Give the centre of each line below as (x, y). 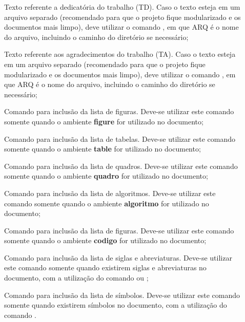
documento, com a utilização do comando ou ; (76, 278)
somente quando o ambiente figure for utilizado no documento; (104, 121)
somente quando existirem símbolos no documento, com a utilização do (116, 305)
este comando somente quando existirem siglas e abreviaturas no (105, 267)
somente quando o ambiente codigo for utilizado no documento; (105, 240)
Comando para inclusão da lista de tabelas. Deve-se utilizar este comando (120, 138)
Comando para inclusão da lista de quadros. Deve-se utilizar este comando (121, 166)
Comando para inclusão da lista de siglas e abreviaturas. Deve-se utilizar (118, 257)
